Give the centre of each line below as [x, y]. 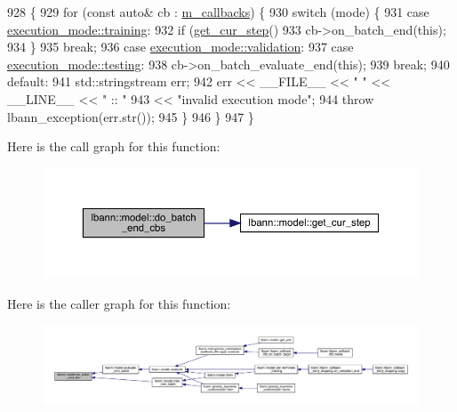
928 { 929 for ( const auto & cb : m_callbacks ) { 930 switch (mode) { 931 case [218, 12]
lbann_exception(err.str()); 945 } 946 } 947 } [131, 116]
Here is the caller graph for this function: [119, 303]
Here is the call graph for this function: [114, 146]
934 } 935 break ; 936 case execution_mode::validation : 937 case [180, 47]
